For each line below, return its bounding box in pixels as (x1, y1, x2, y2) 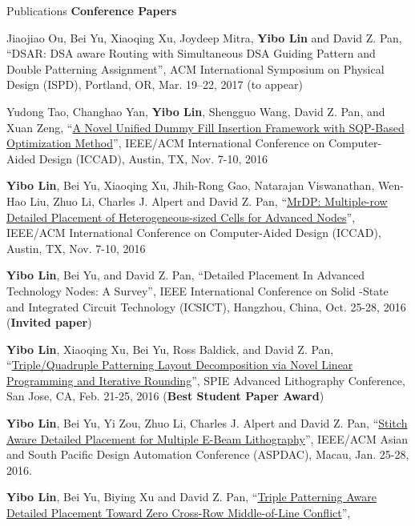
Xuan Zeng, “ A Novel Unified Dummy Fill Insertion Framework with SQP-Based (6, 118, 405, 135)
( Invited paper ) (6, 314, 92, 331)
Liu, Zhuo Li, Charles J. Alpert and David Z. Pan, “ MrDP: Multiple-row (30, 192, 388, 209)
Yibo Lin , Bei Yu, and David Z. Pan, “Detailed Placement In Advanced (6, 267, 365, 283)
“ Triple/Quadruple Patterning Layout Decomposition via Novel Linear (6, 356, 353, 373)
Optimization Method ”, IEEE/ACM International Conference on (6, 135, 325, 151)
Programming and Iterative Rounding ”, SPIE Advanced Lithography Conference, (6, 371, 405, 388)
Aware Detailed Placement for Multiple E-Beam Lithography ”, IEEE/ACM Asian (6, 430, 409, 447)
